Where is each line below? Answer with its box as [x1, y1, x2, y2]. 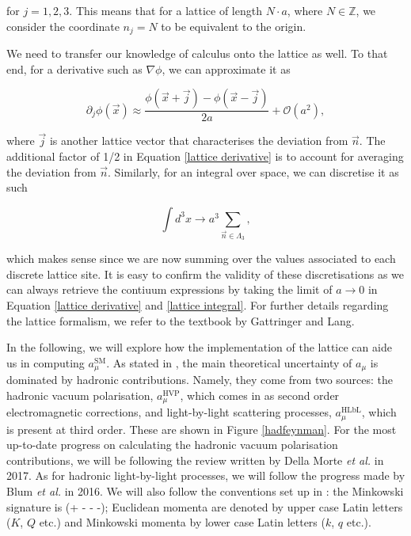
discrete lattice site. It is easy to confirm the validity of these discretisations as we [6, 265, 404, 282]
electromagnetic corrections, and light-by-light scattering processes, [6, 404, 332, 420]
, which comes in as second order [180, 386, 340, 403]
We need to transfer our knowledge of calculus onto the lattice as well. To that [6, 45, 388, 62]
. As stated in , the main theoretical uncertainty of [106, 354, 352, 371]
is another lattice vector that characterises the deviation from [49, 132, 348, 149]
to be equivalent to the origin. [161, 17, 306, 34]
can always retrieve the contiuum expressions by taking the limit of [6, 281, 333, 298]
